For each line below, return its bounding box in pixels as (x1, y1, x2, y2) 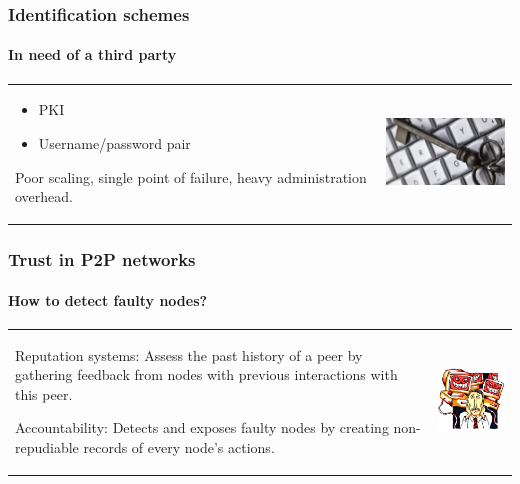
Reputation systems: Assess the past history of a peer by (15, 344, 363, 365)
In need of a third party (8, 44, 177, 65)
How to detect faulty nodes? (8, 289, 208, 310)
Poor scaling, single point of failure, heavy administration (15, 166, 367, 187)
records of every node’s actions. (83, 437, 275, 458)
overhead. (15, 186, 73, 207)
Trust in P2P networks (8, 247, 196, 272)
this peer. (15, 383, 73, 404)
